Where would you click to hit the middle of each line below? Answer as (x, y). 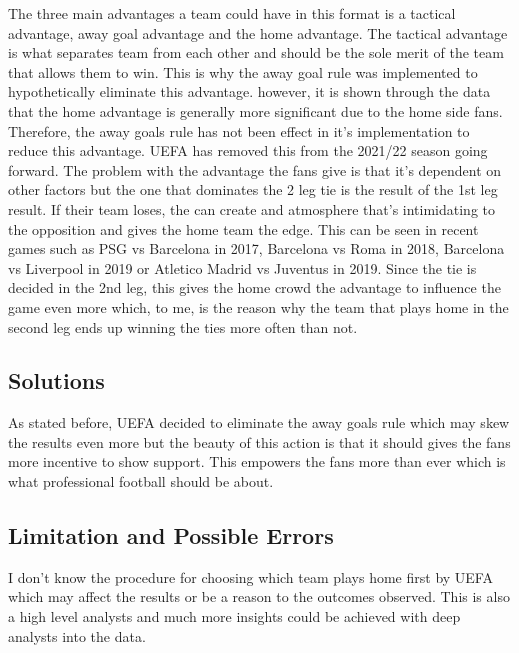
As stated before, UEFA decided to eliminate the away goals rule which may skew (259, 422)
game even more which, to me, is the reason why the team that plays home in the (258, 306)
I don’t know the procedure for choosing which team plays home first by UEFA (250, 576)
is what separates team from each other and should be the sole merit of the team (256, 52)
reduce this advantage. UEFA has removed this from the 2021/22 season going (248, 150)
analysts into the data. (77, 635)
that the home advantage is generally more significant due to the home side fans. (255, 110)
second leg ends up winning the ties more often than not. (183, 326)
